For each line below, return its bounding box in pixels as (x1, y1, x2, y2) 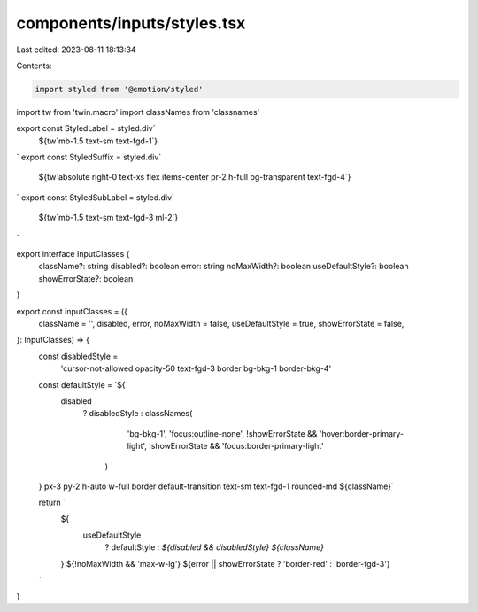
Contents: (16, 60, 52, 71)
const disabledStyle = (38, 351, 119, 361)
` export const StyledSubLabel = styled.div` (16, 191, 174, 203)
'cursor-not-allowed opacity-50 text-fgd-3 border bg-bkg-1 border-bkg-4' (60, 363, 332, 374)
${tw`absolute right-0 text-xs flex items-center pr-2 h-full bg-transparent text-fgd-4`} (38, 172, 351, 182)
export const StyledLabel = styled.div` (16, 123, 156, 134)
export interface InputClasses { (16, 249, 130, 260)
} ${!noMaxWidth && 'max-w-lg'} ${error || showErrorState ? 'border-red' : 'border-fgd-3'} (60, 558, 390, 569)
